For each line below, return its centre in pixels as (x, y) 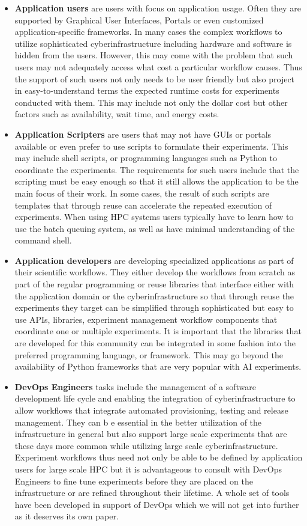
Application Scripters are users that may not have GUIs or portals (143, 134)
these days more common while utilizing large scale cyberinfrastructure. (146, 445)
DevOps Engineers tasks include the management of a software (135, 386)
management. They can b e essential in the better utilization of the (138, 422)
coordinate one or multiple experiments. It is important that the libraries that (158, 331)
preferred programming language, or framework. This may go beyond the (149, 354)
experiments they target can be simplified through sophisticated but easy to (154, 307)
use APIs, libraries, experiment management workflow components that (146, 319)
